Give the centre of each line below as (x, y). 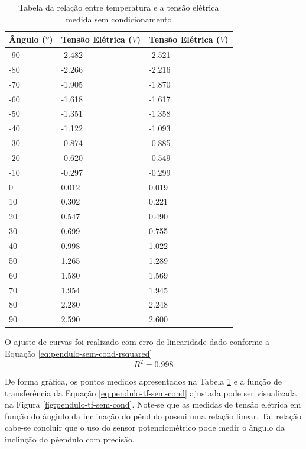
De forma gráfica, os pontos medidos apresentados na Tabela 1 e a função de (143, 381)
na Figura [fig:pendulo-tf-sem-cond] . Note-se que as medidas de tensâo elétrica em (153, 404)
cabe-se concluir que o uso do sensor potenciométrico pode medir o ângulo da (145, 427)
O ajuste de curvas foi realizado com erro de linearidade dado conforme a (137, 342)
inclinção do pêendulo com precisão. (70, 439)
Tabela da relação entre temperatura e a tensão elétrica (119, 7)
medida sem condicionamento (119, 19)
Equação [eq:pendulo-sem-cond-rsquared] (79, 353)
